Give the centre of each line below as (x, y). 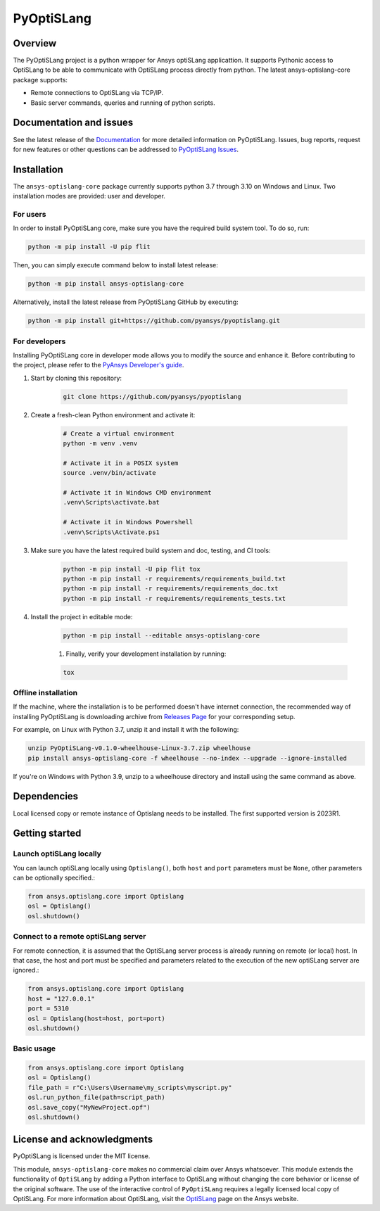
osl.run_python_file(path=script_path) (96, 1097)
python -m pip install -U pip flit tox (132, 569)
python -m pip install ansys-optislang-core (106, 284)
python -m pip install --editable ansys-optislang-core (161, 635)
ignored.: (26, 970)
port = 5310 (49, 1009)
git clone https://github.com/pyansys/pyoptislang (152, 397)
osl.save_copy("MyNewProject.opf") (89, 1107)
